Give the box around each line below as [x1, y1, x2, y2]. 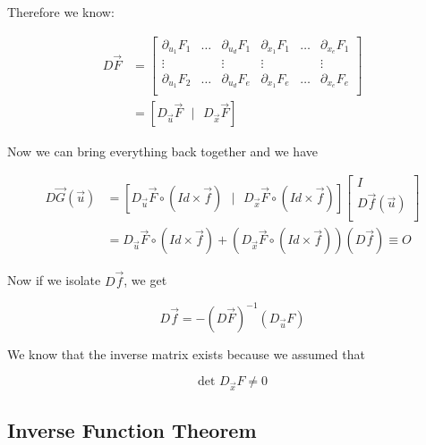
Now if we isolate [7, 271, 101, 290]
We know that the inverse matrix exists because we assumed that [7, 344, 365, 363]
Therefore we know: [7, 3, 115, 21]
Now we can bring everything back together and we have [7, 141, 318, 160]
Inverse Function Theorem [7, 416, 257, 443]
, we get [124, 271, 167, 290]
